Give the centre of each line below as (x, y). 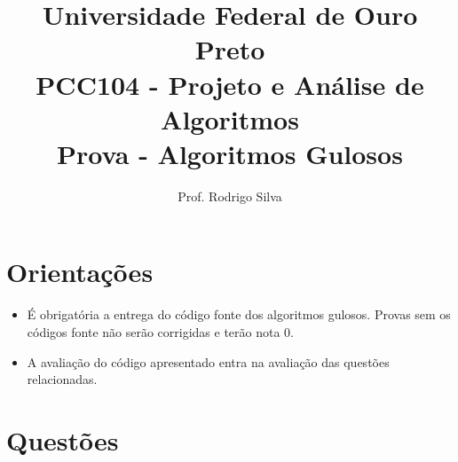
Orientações (80, 272)
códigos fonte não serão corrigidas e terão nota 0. (160, 332)
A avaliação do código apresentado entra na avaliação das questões (208, 361)
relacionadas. (62, 379)
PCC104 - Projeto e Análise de (230, 84)
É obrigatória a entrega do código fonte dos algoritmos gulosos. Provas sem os (239, 314)
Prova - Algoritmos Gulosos (230, 153)
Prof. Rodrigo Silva (230, 196)
